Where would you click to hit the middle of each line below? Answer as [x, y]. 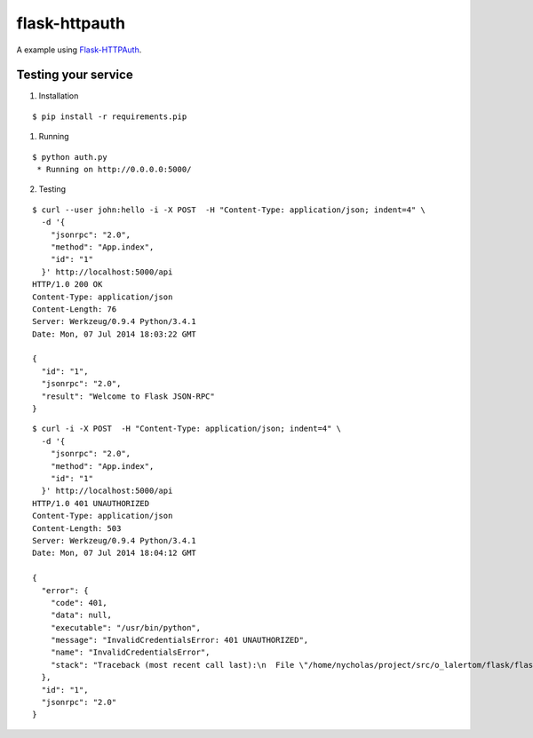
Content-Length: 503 [77, 528]
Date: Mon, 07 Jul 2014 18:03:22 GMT [115, 334]
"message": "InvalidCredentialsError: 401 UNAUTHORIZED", [179, 640]
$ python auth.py [70, 157]
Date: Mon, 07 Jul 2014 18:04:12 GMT [115, 553]
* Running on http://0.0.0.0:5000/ [114, 170]
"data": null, [81, 615]
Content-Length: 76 [75, 309]
